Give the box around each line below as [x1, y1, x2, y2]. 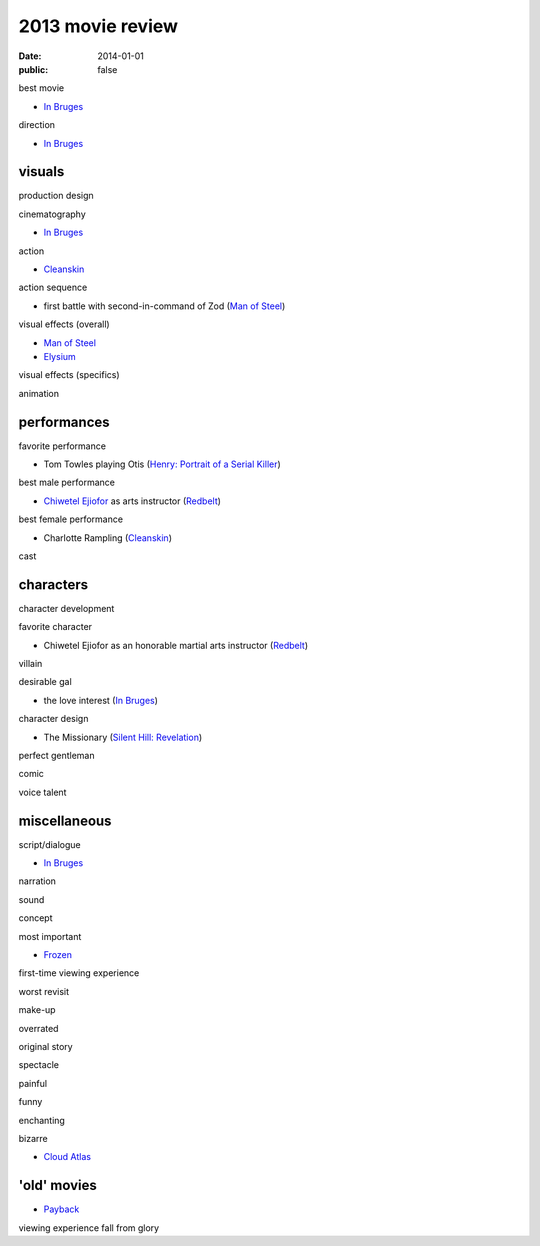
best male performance [18, 476, 115, 489]
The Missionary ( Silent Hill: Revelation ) [43, 731, 203, 743]
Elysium [43, 350, 77, 362]
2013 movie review [18, 15, 179, 37]
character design [18, 713, 89, 725]
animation [18, 387, 60, 399]
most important [18, 930, 82, 942]
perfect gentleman [18, 749, 95, 761]
